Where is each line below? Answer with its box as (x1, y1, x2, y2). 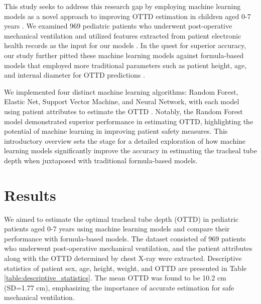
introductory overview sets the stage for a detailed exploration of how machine (4, 135, 246, 146)
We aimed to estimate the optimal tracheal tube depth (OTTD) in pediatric (4, 213, 239, 224)
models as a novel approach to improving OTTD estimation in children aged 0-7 (4, 11, 251, 21)
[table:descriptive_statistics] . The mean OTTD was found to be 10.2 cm (4, 272, 226, 283)
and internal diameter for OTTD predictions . (4, 70, 145, 80)
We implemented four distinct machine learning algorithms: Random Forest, (4, 86, 238, 97)
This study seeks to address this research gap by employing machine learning (4, 1, 241, 11)
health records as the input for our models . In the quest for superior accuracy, (4, 40, 246, 51)
